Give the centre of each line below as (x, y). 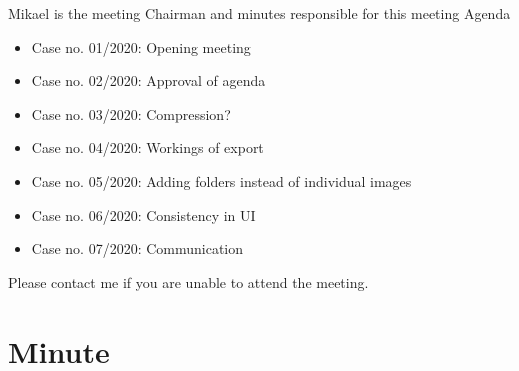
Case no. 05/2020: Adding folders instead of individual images (221, 180)
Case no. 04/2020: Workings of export (147, 147)
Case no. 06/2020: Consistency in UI (143, 214)
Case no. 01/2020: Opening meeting (141, 46)
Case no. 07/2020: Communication (137, 248)
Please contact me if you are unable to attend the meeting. (188, 281)
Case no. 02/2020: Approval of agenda (148, 80)
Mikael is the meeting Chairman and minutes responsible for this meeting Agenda (259, 13)
